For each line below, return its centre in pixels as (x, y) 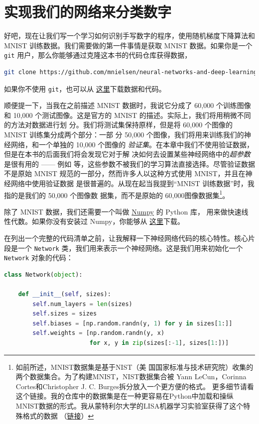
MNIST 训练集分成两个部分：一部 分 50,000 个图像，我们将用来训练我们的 (124, 134)
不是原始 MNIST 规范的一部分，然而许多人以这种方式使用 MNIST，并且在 (125, 173)
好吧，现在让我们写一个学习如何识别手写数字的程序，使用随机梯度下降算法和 (129, 36)
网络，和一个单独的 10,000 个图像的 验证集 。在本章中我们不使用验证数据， (132, 144)
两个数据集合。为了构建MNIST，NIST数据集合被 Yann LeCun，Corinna (131, 376)
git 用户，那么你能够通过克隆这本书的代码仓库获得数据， (98, 55)
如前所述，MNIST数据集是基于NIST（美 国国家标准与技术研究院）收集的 (134, 367)
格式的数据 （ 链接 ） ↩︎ (58, 415)
